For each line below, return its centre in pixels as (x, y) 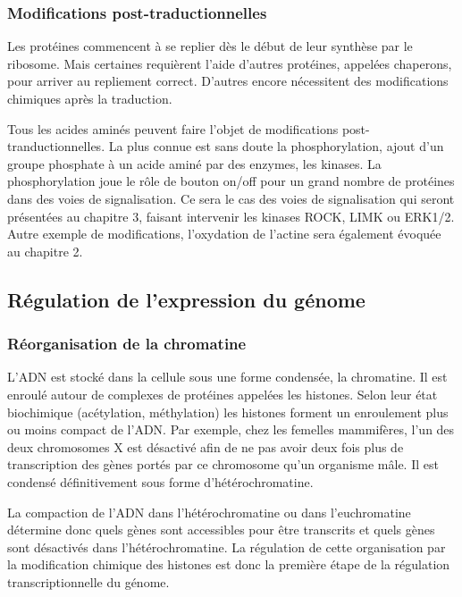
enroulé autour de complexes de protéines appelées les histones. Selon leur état (223, 394)
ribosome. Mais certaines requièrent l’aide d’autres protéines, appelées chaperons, (230, 63)
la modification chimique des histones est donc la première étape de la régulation (229, 564)
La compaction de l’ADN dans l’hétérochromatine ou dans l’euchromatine (209, 512)
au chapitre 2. (45, 251)
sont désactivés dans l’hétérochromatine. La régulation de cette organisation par (227, 547)
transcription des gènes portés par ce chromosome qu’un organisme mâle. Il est (223, 464)
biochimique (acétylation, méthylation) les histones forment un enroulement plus (228, 412)
